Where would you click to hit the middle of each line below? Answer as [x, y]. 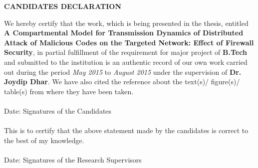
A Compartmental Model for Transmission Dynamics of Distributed [124, 33]
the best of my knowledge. [44, 140]
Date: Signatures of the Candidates [58, 110]
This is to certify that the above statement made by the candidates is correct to [126, 130]
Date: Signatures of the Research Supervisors [73, 159]
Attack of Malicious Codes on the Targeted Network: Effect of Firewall [129, 42]
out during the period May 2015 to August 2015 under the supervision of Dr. [123, 72]
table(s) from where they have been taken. [69, 91]
